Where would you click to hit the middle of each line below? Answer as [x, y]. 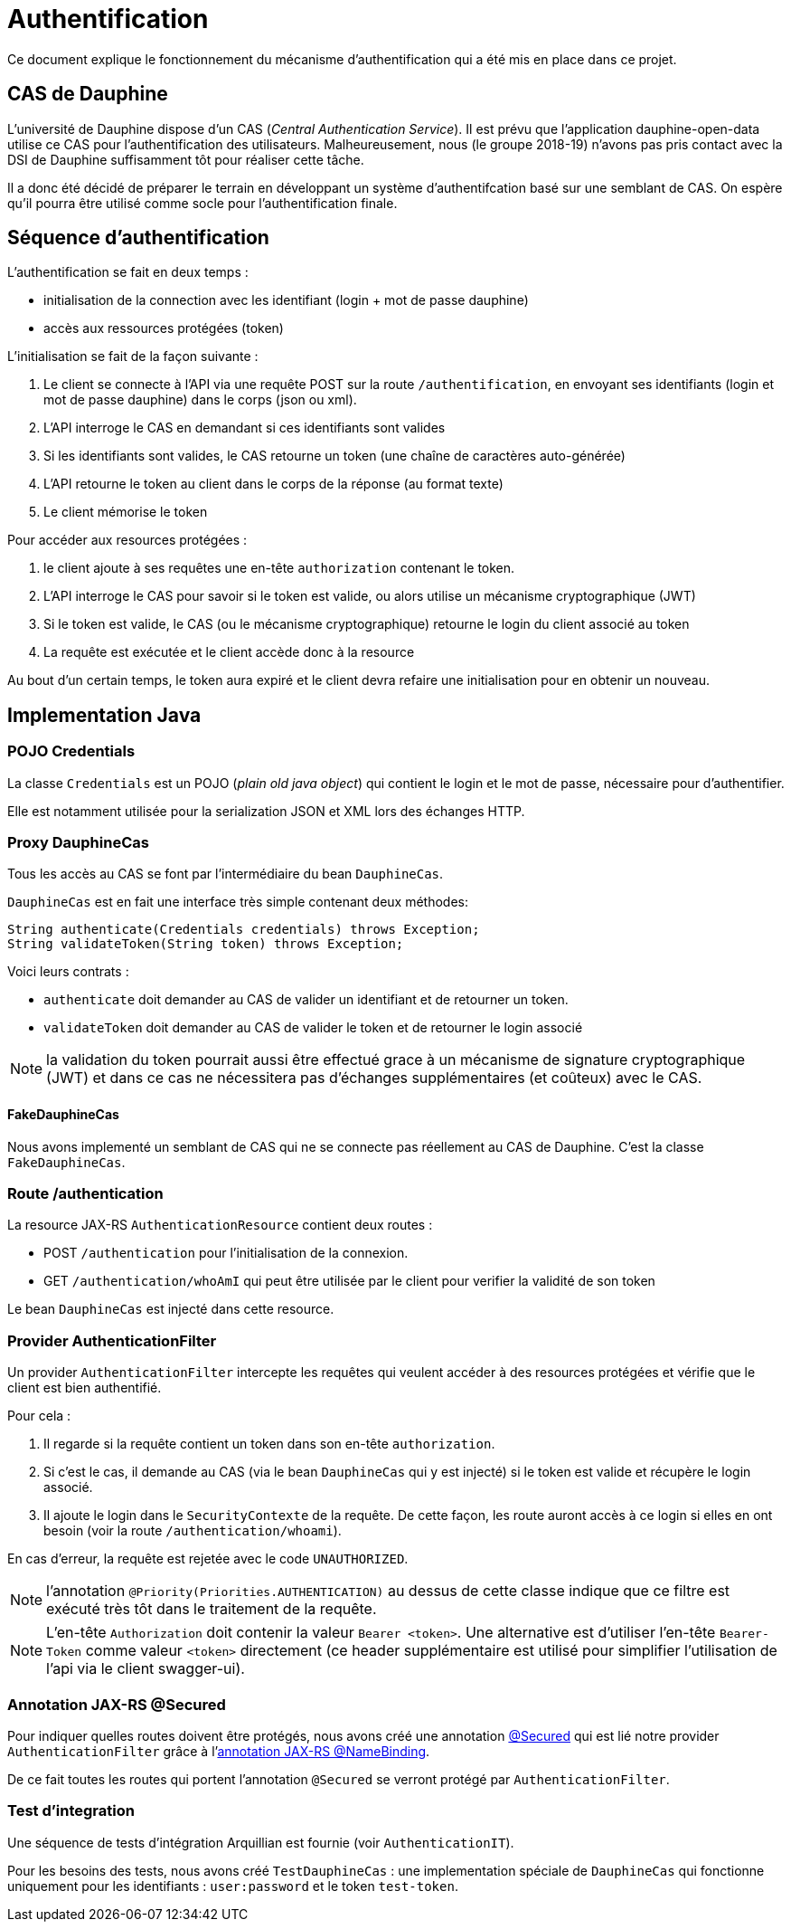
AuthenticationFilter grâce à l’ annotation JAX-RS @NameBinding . [219, 1751]
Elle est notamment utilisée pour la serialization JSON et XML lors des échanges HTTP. [266, 811]
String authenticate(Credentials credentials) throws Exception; [244, 930]
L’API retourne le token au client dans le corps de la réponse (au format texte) [273, 484]
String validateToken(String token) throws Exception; [206, 944]
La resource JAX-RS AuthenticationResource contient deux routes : [220, 1225]
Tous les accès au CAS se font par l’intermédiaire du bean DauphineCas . [226, 874]
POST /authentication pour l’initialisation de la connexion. [226, 1253]
